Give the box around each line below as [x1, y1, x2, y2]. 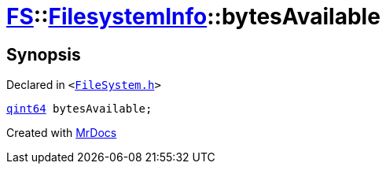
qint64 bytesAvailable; [6, 102, 153, 116]
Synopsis [6, 44, 81, 65]
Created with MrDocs [6, 126, 117, 140]
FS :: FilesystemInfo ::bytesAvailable [6, 3, 380, 30]
